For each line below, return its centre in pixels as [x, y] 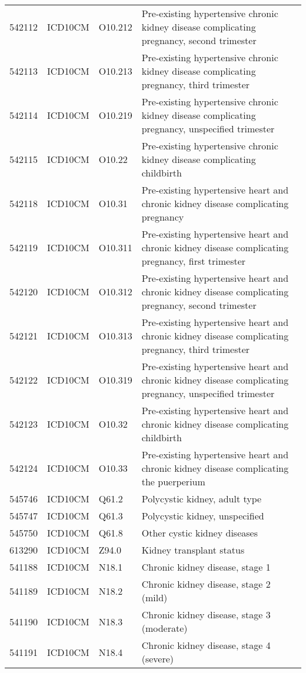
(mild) [154, 597]
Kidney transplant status [193, 550]
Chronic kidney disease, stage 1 [206, 567]
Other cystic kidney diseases [199, 533]
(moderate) [164, 628]
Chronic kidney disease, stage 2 [206, 584]
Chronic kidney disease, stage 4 [206, 645]
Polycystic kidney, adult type [202, 499]
